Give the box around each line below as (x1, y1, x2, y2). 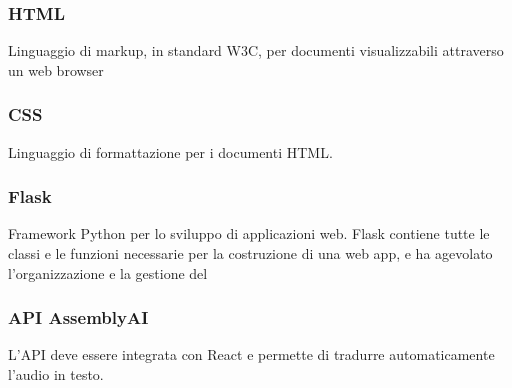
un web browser (8, 59, 104, 80)
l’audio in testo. (8, 364, 104, 385)
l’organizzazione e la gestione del (8, 262, 208, 283)
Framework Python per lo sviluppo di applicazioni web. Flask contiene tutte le (8, 223, 490, 244)
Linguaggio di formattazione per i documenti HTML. (8, 141, 333, 162)
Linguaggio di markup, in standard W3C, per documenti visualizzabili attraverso (8, 40, 504, 61)
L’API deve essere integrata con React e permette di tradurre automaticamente (8, 344, 495, 365)
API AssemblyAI (8, 305, 149, 330)
